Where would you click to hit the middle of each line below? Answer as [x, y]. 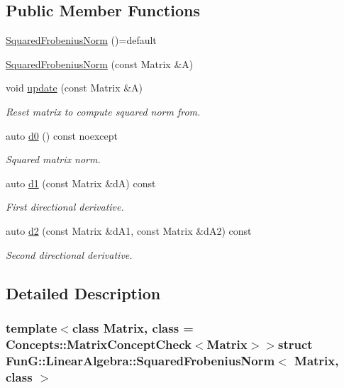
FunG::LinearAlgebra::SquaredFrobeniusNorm [140, 360]
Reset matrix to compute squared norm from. [103, 111]
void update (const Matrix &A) [74, 88]
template [32, 327]
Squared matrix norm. [53, 159]
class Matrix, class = [133, 327]
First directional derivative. [65, 207]
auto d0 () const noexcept [62, 135]
